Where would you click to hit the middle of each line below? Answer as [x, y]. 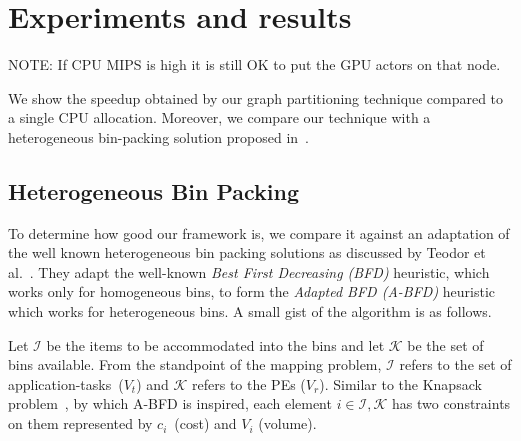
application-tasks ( [66, 383]
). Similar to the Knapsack [400, 383]
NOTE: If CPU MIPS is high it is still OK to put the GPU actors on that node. [254, 64]
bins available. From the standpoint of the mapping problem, [195, 364]
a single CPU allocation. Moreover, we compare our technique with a [219, 117]
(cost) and [205, 423]
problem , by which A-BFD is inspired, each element [170, 403]
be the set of [445, 344]
